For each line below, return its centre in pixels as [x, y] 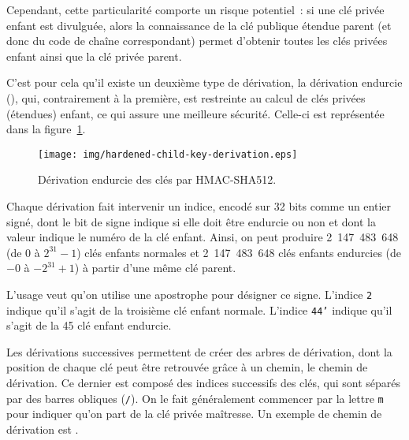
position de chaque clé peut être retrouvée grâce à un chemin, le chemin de [187, 367]
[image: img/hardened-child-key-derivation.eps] [168, 154]
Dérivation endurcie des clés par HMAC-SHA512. [157, 179]
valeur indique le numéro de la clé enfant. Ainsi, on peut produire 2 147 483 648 [203, 237]
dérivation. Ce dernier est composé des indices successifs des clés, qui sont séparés [203, 383]
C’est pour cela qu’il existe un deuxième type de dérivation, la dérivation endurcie [204, 82]
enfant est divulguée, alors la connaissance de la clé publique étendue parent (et [199, 25]
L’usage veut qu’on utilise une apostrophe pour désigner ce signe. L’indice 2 [190, 294]
